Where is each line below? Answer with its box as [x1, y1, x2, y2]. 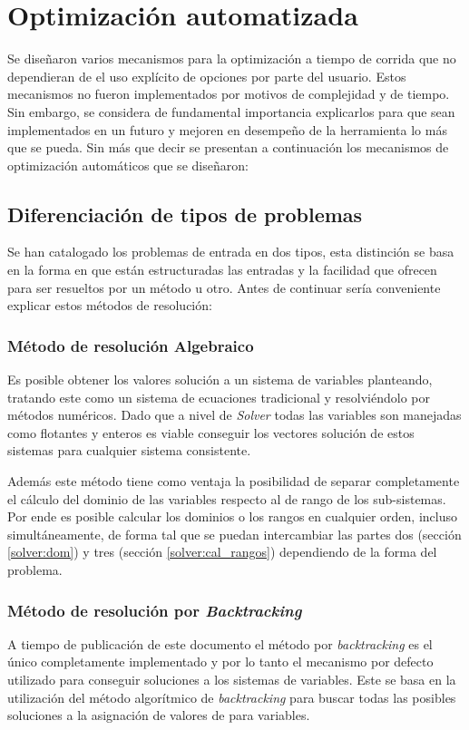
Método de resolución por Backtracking [7, 599, 302, 621]
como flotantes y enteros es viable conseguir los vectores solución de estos [7, 423, 415, 442]
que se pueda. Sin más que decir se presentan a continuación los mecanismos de [7, 138, 449, 157]
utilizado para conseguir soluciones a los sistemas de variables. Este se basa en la [7, 670, 456, 689]
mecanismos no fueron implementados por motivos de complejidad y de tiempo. [7, 84, 450, 103]
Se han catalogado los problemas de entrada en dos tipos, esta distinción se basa [7, 242, 454, 261]
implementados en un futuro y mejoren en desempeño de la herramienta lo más [7, 120, 447, 139]
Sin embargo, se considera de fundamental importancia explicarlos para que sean [7, 102, 455, 121]
